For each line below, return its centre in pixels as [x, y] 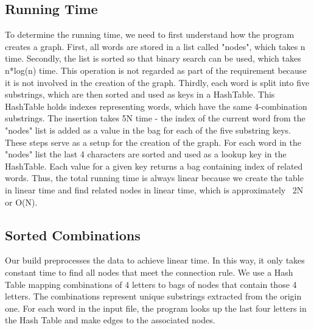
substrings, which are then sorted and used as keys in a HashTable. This [140, 94]
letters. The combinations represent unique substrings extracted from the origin [153, 296]
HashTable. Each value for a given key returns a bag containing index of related [154, 166]
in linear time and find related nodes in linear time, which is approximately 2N [154, 189]
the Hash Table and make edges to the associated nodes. [110, 320]
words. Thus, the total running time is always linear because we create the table [154, 178]
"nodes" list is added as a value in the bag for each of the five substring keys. [148, 130]
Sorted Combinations [73, 235]
